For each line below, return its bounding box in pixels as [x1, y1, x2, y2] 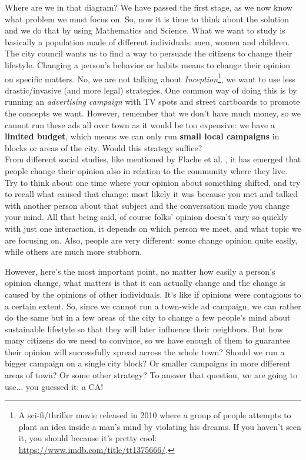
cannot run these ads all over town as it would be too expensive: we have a [5, 118, 275, 131]
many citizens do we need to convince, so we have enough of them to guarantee [5, 334, 291, 346]
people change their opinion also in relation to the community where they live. [5, 164, 288, 176]
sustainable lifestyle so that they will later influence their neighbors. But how [5, 322, 283, 335]
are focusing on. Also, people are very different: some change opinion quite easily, [5, 234, 298, 246]
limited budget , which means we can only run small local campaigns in [5, 130, 280, 142]
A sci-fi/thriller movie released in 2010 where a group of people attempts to [18, 409, 291, 421]
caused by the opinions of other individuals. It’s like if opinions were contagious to [5, 288, 301, 300]
